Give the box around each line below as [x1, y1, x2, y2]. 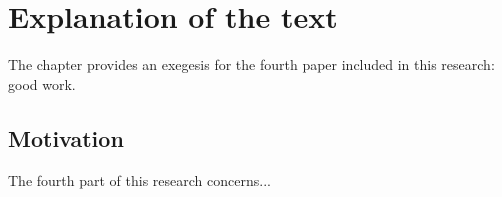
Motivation [8, 122, 124, 153]
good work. [8, 73, 76, 94]
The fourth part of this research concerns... [8, 169, 271, 190]
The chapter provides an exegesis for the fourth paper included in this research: [8, 54, 495, 75]
